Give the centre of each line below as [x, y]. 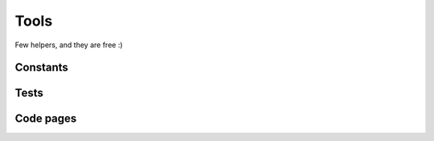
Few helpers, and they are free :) [69, 45]
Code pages [46, 119]
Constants [41, 68]
